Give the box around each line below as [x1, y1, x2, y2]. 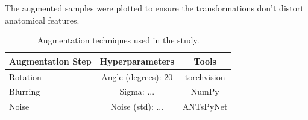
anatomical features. [5, 13, 80, 26]
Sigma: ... [119, 85, 155, 98]
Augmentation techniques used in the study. [37, 34, 200, 46]
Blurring [9, 85, 40, 98]
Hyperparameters [99, 54, 174, 67]
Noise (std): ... [110, 100, 164, 113]
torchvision [184, 70, 225, 83]
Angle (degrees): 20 [101, 70, 173, 83]
